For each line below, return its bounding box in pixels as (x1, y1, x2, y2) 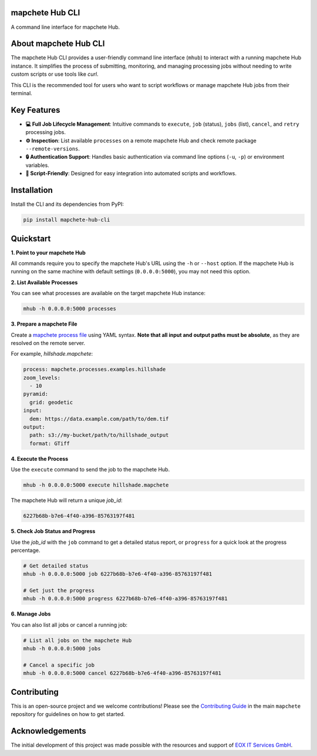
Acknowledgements (11, 726, 86, 736)
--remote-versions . (25, 145, 80, 152)
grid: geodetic (29, 399, 73, 406)
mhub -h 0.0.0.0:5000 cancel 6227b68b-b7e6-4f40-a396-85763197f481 (23, 670, 222, 677)
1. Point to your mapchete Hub (11, 249, 86, 256)
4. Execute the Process (11, 455, 69, 462)
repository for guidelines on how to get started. (11, 711, 126, 718)
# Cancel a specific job (23, 662, 95, 668)
